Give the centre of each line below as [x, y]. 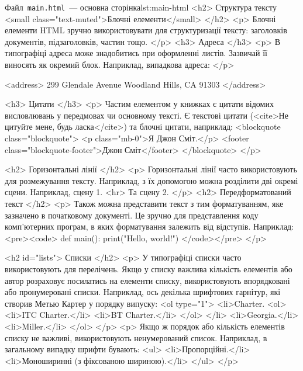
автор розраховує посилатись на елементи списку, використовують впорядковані [147, 280]
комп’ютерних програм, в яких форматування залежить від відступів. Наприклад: [149, 226]
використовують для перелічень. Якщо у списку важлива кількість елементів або [149, 268]
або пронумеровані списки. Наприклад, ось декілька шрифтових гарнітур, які [143, 292]
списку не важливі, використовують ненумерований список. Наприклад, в [136, 337]
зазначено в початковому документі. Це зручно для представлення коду [132, 215]
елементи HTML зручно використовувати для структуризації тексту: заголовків [146, 30]
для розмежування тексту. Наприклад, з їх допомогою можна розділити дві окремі [151, 180]
